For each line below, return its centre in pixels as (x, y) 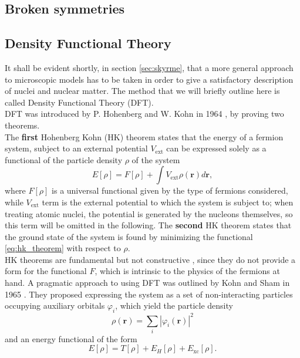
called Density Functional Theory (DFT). (79, 102)
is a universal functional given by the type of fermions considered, (170, 190)
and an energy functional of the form (71, 338)
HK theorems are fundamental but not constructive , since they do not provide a (150, 259)
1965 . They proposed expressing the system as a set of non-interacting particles (149, 294)
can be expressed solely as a (216, 148)
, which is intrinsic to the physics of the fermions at (187, 271)
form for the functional (46, 271)
